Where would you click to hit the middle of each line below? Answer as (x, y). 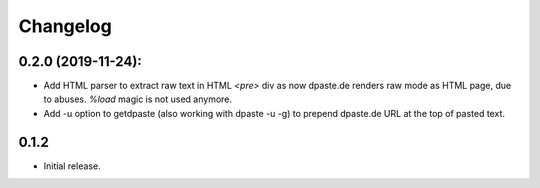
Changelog (65, 26)
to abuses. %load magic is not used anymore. (138, 99)
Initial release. (72, 166)
